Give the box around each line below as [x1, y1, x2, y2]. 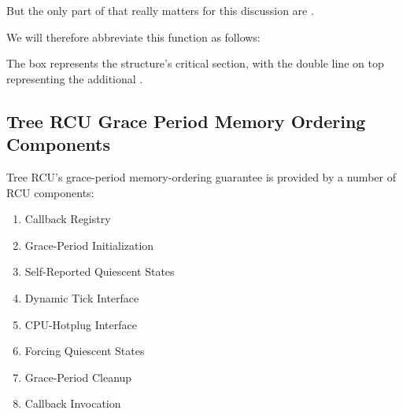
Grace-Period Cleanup [24, 368, 132, 385]
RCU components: [6, 184, 94, 200]
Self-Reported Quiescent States [24, 263, 175, 280]
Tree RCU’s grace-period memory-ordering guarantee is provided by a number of [6, 168, 396, 185]
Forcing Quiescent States [24, 343, 145, 359]
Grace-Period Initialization [24, 236, 154, 253]
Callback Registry [24, 211, 111, 227]
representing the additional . [6, 70, 143, 86]
